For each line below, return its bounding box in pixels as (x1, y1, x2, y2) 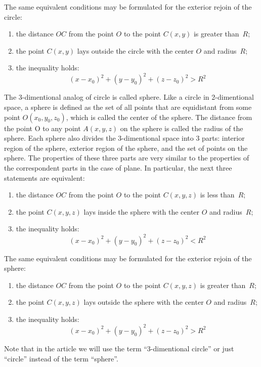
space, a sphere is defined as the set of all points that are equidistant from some (4, 102, 252, 112)
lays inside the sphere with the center (83, 206, 200, 217)
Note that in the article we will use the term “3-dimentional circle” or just (4, 343, 234, 353)
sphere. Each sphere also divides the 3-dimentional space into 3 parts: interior (4, 133, 245, 143)
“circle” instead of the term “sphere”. (4, 353, 118, 363)
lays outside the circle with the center (77, 45, 194, 56)
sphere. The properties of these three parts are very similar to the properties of (4, 152, 249, 163)
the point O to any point (4, 123, 81, 133)
